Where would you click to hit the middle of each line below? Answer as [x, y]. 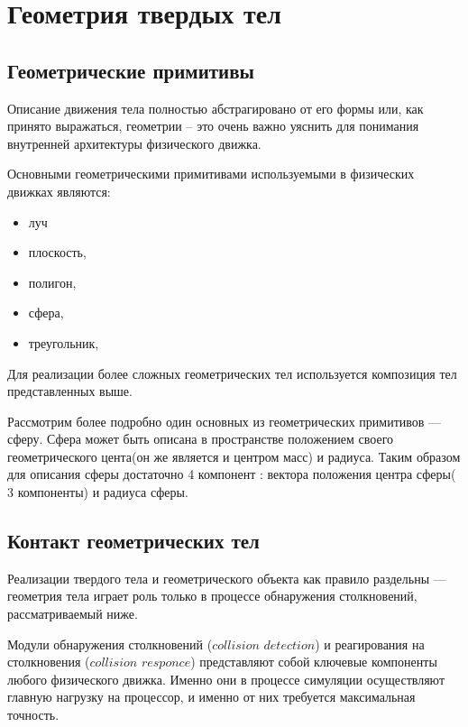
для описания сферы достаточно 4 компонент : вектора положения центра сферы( [232, 474]
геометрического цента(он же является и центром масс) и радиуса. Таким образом [234, 456]
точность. [33, 715]
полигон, [52, 282]
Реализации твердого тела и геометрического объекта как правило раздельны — [227, 578]
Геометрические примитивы [131, 70]
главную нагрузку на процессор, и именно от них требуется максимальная [211, 697]
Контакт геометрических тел [133, 541]
